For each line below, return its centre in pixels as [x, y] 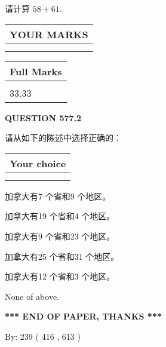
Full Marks [36, 71]
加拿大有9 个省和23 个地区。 [60, 236]
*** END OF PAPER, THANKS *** [83, 316]
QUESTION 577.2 [43, 117]
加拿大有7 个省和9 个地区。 [58, 196]
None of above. [32, 296]
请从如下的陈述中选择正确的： [63, 138]
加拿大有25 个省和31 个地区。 [62, 256]
